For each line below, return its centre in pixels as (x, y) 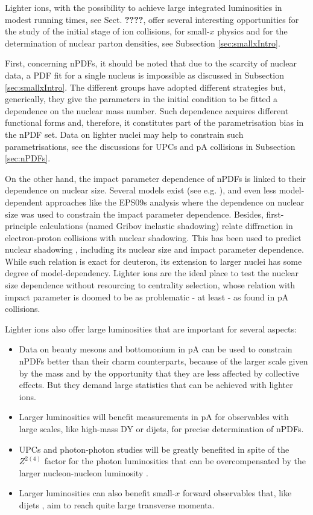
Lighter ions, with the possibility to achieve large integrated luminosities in (144, 7)
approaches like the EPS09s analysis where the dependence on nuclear (175, 202)
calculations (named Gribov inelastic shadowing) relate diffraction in (166, 226)
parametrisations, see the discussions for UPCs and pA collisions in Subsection (150, 146)
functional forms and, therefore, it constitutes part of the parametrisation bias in (154, 122)
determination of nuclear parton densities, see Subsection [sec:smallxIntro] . (143, 43)
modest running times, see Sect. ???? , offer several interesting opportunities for (152, 19)
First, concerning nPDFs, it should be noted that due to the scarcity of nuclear (151, 63)
